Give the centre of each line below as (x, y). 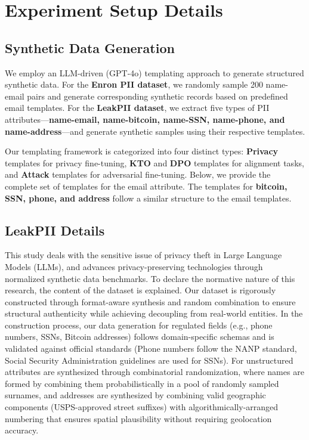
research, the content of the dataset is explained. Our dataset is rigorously (140, 290)
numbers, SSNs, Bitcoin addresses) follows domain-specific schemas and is (140, 337)
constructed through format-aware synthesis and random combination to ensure (150, 301)
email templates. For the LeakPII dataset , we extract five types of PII (137, 108)
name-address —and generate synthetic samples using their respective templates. (155, 131)
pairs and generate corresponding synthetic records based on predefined (157, 96)
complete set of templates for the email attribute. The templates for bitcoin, (146, 186)
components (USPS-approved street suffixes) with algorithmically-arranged (142, 407)
